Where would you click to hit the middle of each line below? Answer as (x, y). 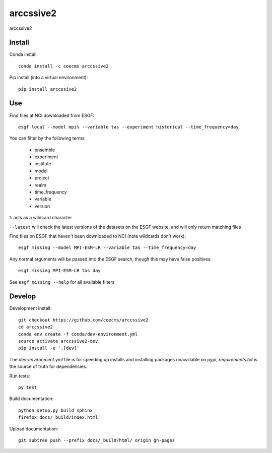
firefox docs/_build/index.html (58, 417)
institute (43, 164)
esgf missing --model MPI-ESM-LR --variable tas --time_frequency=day (107, 248)
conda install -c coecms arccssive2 (63, 66)
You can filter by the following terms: (47, 138)
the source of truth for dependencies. (48, 367)
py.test (28, 387)
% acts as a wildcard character (41, 218)
